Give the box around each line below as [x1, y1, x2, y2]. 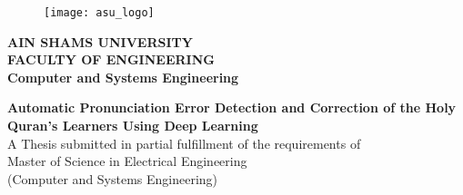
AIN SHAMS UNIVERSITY [7, 32, 193, 51]
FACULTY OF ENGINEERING [7, 50, 215, 69]
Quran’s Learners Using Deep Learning [7, 116, 258, 135]
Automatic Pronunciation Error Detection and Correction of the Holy [7, 98, 457, 117]
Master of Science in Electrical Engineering [7, 151, 247, 171]
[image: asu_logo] [44, 6, 155, 19]
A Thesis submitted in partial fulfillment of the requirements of [7, 133, 361, 152]
